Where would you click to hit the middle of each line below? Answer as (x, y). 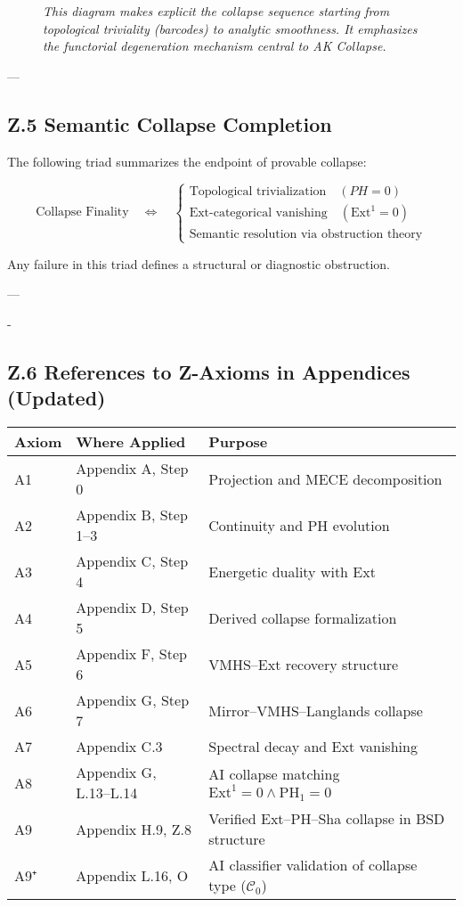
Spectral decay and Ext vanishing (313, 747)
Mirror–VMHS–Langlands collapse (316, 710)
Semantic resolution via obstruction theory (306, 234)
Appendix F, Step (131, 654)
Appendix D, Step (132, 608)
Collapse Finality (82, 212)
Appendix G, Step (133, 700)
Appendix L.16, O (132, 875)
